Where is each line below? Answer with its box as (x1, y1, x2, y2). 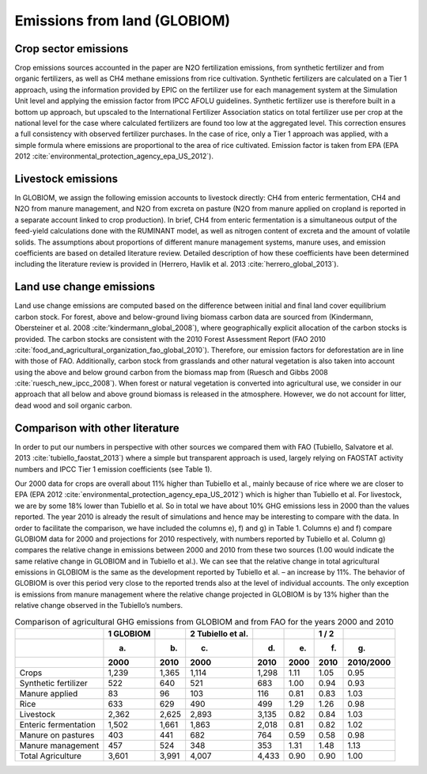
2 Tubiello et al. (190, 628, 249, 639)
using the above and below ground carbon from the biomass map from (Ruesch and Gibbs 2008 (14, 367, 328, 377)
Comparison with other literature (14, 421, 179, 434)
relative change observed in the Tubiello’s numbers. (14, 601, 183, 610)
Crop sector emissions (14, 42, 129, 55)
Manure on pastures (19, 730, 95, 740)
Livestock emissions (14, 173, 119, 185)
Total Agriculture (19, 750, 82, 761)
